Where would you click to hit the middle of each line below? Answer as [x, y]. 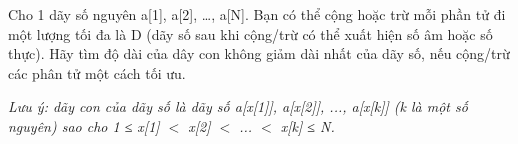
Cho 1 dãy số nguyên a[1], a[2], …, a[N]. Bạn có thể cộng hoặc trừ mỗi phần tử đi [257, 14]
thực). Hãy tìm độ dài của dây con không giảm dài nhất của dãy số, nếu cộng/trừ [259, 53]
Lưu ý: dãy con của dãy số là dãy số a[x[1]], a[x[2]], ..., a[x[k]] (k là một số [238, 106]
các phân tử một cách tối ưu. [97, 72]
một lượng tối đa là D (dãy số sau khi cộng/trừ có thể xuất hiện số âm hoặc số [250, 33]
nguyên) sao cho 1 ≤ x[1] [84, 125]
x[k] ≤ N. [307, 125]
